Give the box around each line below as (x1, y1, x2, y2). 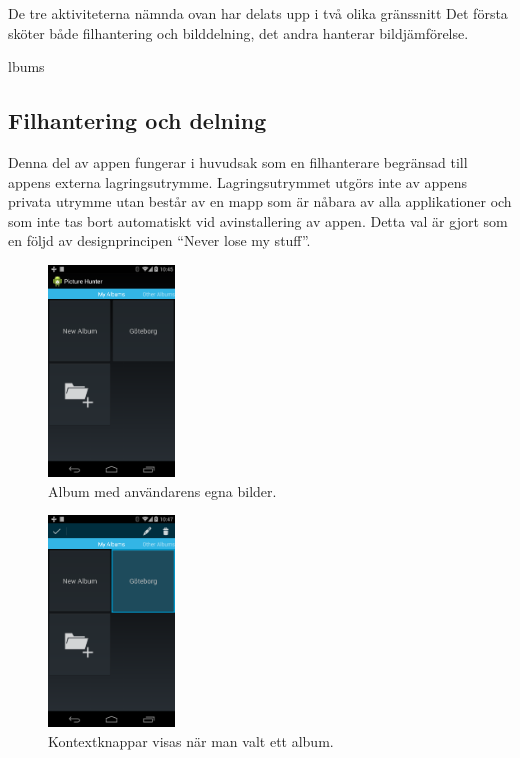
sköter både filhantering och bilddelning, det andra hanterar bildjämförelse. (8, 22, 469, 43)
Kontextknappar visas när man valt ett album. (48, 730, 334, 751)
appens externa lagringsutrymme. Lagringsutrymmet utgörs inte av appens (8, 171, 467, 192)
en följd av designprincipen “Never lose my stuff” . (8, 230, 311, 251)
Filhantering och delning (8, 105, 267, 136)
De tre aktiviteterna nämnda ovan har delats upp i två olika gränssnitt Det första (8, 3, 508, 23)
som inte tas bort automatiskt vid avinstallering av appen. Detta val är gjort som (8, 210, 508, 231)
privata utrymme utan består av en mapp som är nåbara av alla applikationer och (8, 191, 512, 212)
